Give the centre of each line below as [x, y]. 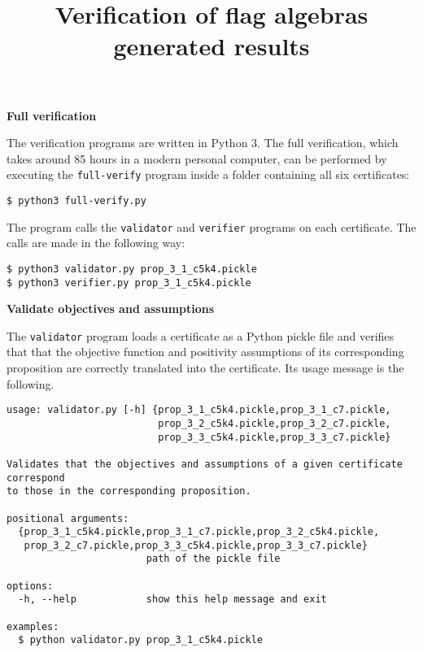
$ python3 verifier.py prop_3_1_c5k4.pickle [129, 283]
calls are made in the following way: [96, 243]
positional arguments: [68, 518]
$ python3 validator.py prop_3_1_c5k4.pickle [132, 269]
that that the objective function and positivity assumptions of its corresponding [205, 352]
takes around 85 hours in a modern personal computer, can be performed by [197, 158]
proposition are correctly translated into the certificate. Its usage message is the [205, 368]
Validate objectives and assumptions [111, 309]
